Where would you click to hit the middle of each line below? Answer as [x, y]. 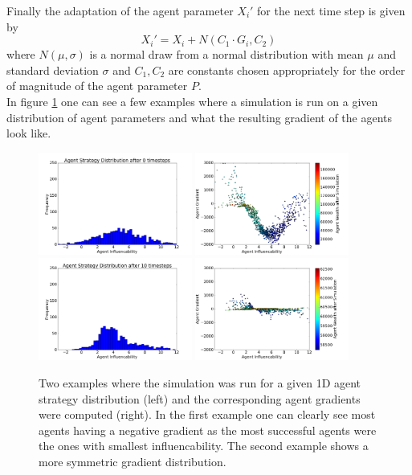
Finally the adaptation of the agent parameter [120, 10]
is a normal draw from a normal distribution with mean [226, 54]
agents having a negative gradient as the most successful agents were [208, 430]
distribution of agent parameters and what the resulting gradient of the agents [200, 117]
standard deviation [53, 70]
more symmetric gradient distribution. [133, 462]
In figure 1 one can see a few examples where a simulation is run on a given [192, 101]
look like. [29, 133]
